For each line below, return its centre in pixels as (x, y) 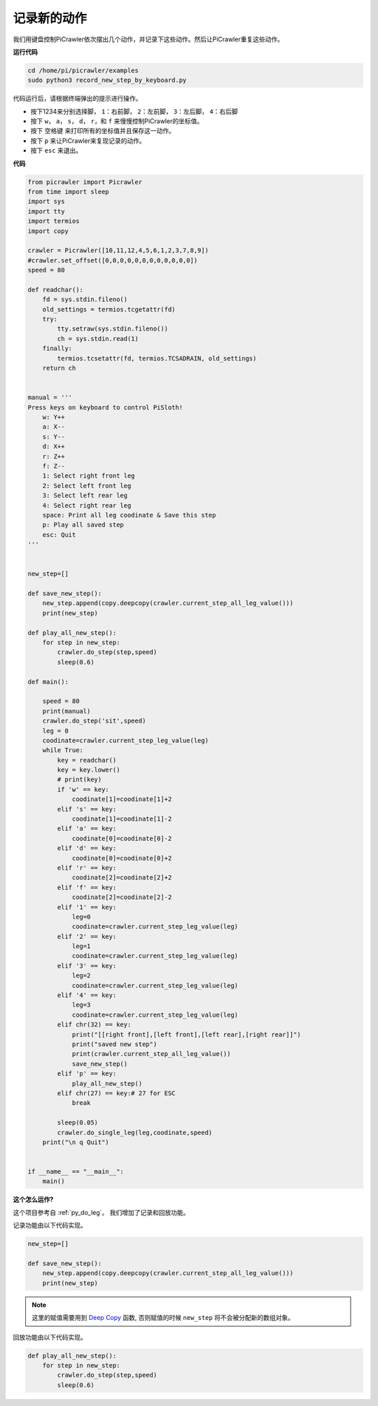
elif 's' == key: (87, 809)
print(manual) (66, 711)
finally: (57, 349)
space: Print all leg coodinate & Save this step (129, 515)
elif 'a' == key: (87, 829)
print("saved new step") (114, 1044)
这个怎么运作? (33, 1199)
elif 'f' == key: (87, 887)
